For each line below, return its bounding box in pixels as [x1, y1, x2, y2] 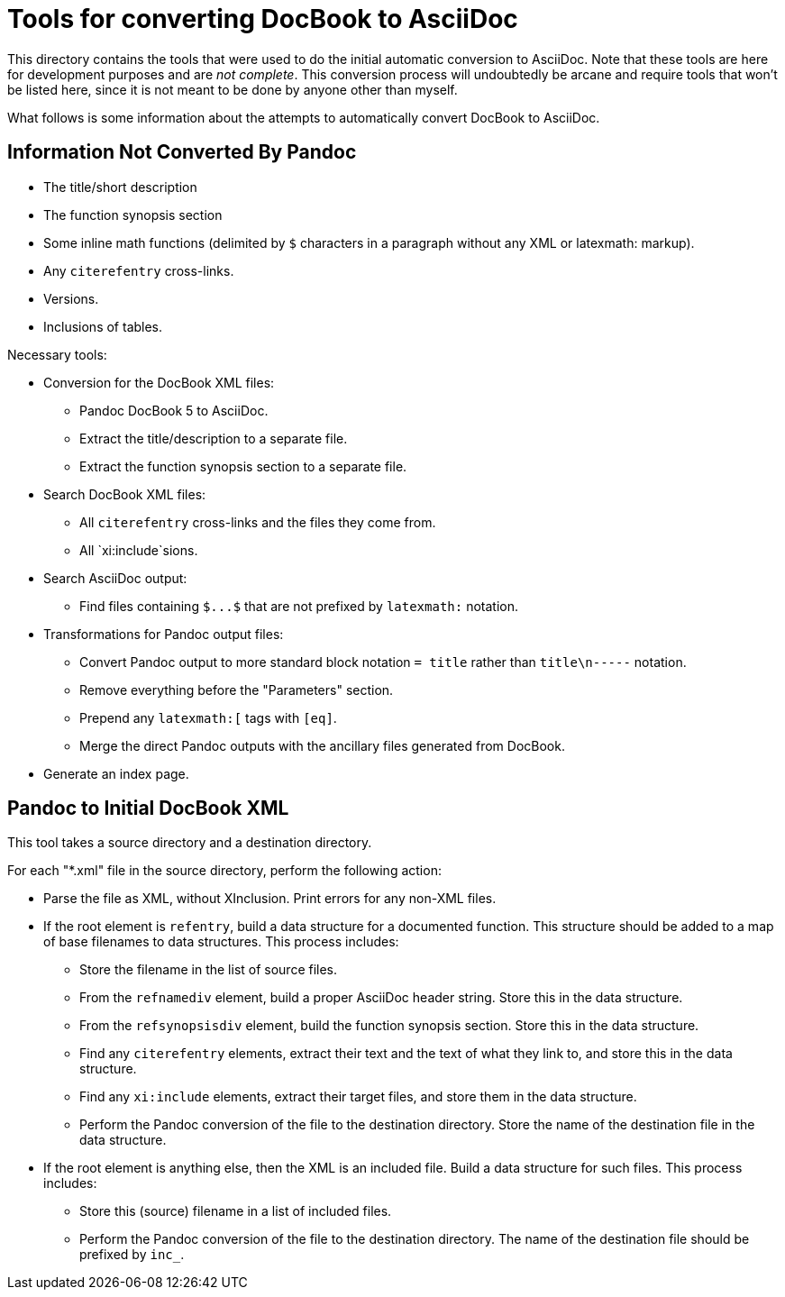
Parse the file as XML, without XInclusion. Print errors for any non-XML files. [43, 891, 497, 907]
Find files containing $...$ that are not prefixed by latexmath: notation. [79, 598, 518, 614]
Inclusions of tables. [43, 318, 163, 334]
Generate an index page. [43, 765, 189, 781]
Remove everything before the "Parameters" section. [79, 681, 394, 698]
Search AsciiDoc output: [43, 570, 187, 586]
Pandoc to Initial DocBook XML [7, 797, 289, 820]
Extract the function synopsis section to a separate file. [79, 458, 407, 474]
